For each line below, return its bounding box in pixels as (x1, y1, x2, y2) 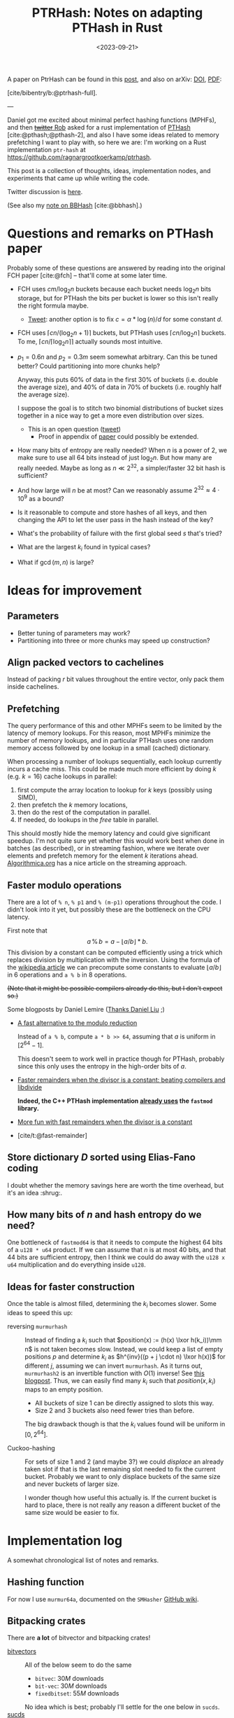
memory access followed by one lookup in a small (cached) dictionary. (7, 744, 211, 753)
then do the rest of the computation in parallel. (17, 808, 152, 817)
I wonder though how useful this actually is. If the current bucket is (24, 1493, 217, 1501)
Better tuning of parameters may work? (17, 628, 131, 637)
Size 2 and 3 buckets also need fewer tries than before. (34, 1406, 194, 1415)
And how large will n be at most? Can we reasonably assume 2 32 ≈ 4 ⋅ (17, 485, 220, 495)
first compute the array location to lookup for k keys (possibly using (17, 786, 212, 795)
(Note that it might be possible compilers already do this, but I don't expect (7, 984, 223, 993)
